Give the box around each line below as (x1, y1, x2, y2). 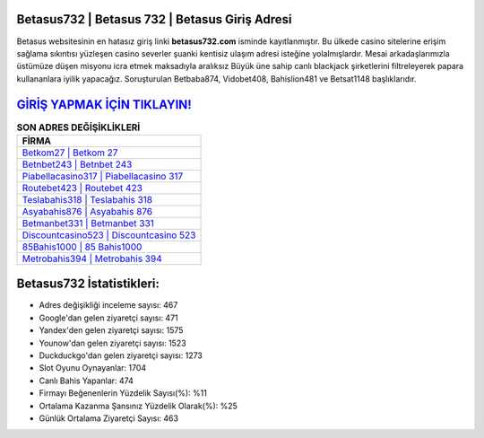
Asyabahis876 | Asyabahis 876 (22, 205, 153, 217)
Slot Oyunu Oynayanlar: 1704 (39, 363, 147, 373)
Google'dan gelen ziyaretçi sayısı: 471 (39, 312, 178, 323)
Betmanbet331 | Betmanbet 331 (22, 216, 154, 229)
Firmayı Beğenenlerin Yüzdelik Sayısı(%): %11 (39, 388, 208, 399)
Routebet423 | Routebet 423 (22, 181, 143, 194)
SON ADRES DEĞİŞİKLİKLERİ (16, 121, 141, 134)
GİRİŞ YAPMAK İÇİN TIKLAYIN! (16, 97, 192, 112)
